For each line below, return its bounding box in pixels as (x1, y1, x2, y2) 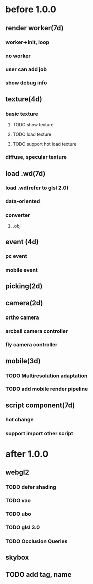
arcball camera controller (5, 328, 68, 335)
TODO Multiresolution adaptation (5, 372, 88, 379)
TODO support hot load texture (12, 141, 77, 147)
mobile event (5, 266, 38, 273)
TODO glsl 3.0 (5, 524, 40, 531)
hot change (5, 416, 34, 423)
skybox (5, 553, 29, 562)
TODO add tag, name (5, 570, 72, 579)
